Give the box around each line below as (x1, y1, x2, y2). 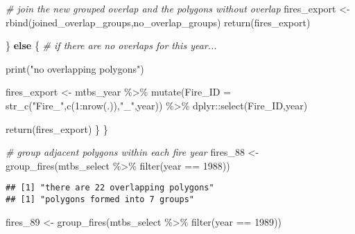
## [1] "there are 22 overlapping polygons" (6, 183, 214, 193)
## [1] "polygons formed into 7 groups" (6, 195, 195, 204)
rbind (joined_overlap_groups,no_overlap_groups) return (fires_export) (6, 15, 311, 29)
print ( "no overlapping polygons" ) (6, 61, 144, 75)
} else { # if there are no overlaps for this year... (6, 38, 217, 53)
